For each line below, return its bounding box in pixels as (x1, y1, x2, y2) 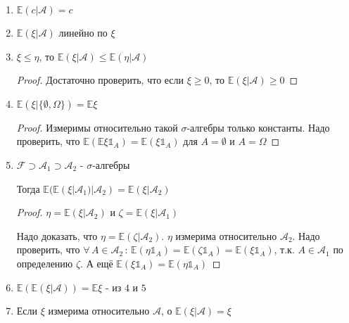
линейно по (58, 25, 108, 39)
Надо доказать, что (16, 228, 98, 243)
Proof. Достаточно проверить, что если (16, 72, 184, 87)
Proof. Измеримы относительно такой (16, 120, 178, 134)
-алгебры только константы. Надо (186, 120, 330, 134)
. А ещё (80, 255, 113, 270)
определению (16, 255, 73, 270)
